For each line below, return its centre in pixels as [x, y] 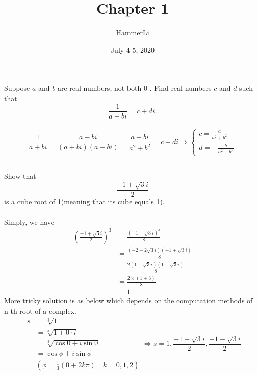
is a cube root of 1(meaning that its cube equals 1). [84, 202]
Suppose [17, 88]
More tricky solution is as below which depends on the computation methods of [128, 301]
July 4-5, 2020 [133, 49]
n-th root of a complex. [40, 310]
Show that [20, 175]
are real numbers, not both [99, 88]
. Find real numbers [181, 88]
